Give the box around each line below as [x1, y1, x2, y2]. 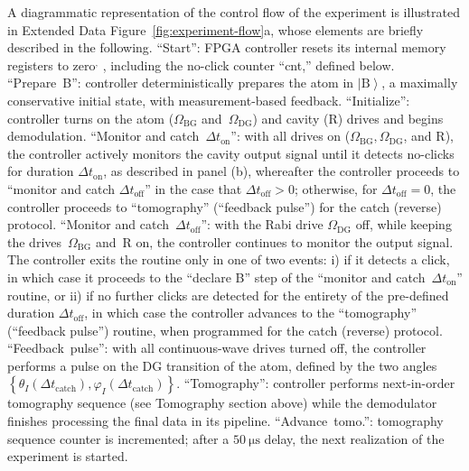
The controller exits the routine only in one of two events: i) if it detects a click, [7, 250, 450, 269]
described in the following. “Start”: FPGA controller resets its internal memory [7, 38, 446, 57]
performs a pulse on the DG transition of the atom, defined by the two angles [7, 356, 437, 374]
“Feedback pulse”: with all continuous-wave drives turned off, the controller [7, 338, 427, 357]
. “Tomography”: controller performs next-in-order [176, 374, 455, 392]
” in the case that [145, 179, 242, 198]
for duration [7, 162, 74, 180]
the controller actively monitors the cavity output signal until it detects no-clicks [7, 143, 455, 162]
